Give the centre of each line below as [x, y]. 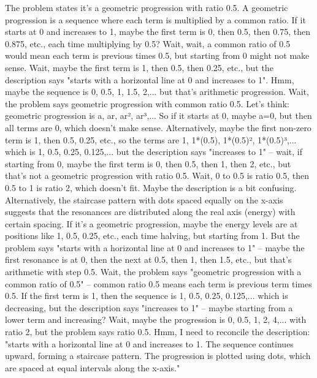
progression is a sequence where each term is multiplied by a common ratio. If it [155, 19]
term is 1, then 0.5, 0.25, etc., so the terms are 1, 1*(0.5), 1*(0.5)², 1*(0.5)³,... [151, 139]
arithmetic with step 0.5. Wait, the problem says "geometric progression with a [153, 272]
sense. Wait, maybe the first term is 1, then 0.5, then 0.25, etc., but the [139, 67]
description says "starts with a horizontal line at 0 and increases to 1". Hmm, [150, 79]
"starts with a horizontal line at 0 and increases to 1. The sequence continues [149, 343]
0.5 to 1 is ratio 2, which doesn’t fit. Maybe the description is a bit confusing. [151, 187]
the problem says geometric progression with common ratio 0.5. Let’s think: [147, 103]
